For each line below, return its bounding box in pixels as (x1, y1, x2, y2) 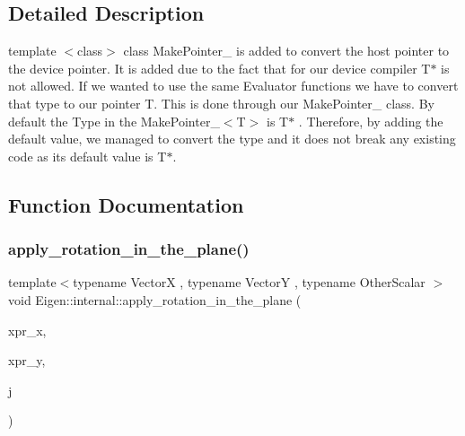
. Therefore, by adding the (298, 111, 443, 130)
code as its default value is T (8, 146, 167, 165)
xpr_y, (8, 351, 46, 370)
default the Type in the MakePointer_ (8, 111, 220, 130)
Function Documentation (8, 190, 244, 218)
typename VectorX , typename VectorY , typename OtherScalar (73, 273, 426, 292)
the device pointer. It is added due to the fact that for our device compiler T (8, 58, 431, 77)
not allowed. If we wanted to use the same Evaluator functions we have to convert (8, 76, 459, 95)
